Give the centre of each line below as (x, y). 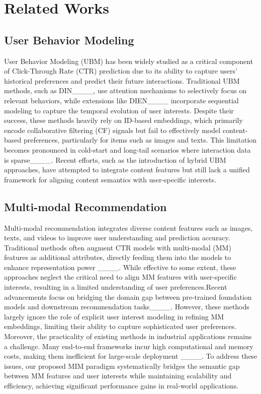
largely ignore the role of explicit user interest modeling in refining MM (114, 316)
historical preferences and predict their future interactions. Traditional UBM (122, 80)
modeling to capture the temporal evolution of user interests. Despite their (119, 110)
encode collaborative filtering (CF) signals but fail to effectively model (112, 130)
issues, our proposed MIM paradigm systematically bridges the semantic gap (122, 366)
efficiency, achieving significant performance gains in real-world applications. (121, 385)
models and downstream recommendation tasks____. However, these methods (127, 307)
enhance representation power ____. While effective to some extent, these (120, 267)
